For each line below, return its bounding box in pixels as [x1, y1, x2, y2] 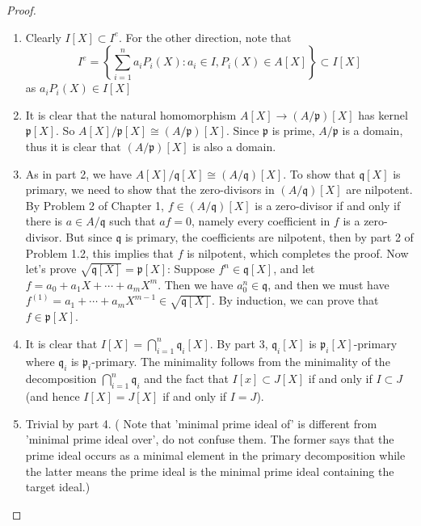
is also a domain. [192, 137, 276, 154]
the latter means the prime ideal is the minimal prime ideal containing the [25, 462, 394, 479]
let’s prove [25, 260, 77, 277]
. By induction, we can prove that [212, 292, 379, 309]
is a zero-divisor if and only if [255, 196, 401, 213]
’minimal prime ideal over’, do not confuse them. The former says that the [25, 431, 394, 448]
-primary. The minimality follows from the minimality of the [91, 352, 390, 369]
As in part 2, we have [25, 165, 132, 182]
